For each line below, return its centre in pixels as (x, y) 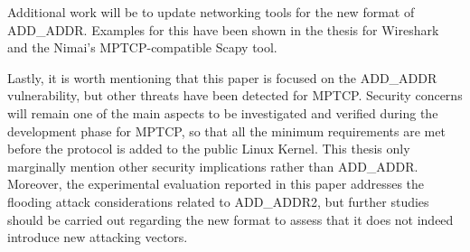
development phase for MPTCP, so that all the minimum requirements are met (226, 131)
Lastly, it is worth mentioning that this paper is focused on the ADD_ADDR (222, 77)
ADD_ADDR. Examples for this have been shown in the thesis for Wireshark (223, 29)
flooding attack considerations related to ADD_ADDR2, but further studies (218, 201)
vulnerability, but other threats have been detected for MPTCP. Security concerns (235, 95)
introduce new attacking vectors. (98, 237)
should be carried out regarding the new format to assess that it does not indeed (230, 219)
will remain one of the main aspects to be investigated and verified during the (223, 112)
